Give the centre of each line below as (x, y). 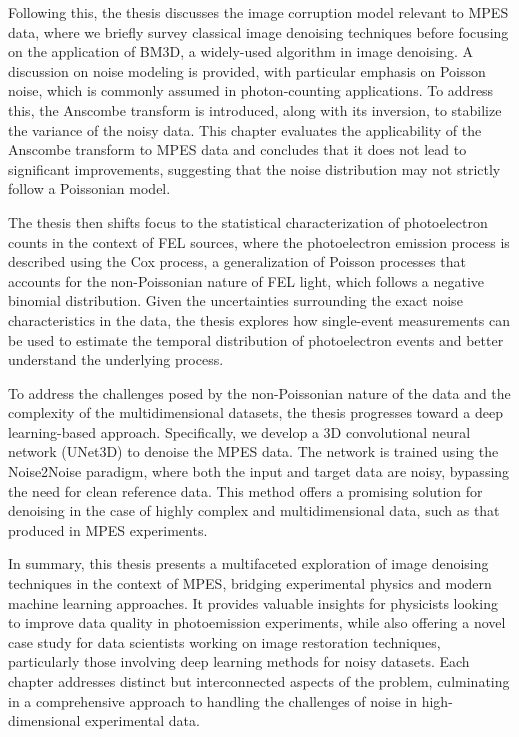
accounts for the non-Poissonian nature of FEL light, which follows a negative (246, 280)
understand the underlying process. (116, 359)
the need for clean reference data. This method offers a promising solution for (245, 490)
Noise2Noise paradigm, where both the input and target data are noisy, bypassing (259, 471)
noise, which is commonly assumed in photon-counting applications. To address (251, 90)
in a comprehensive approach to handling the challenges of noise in (213, 700)
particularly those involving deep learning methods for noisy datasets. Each (239, 661)
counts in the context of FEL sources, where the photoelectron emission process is (259, 241)
